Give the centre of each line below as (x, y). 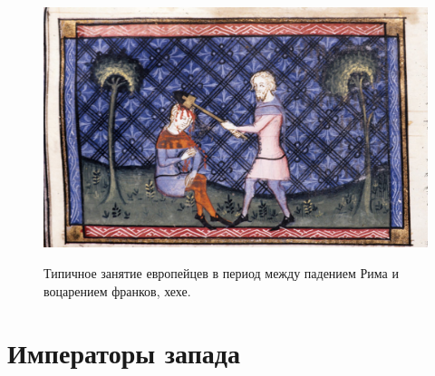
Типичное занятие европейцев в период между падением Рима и (221, 273)
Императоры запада (124, 353)
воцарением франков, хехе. (117, 290)
